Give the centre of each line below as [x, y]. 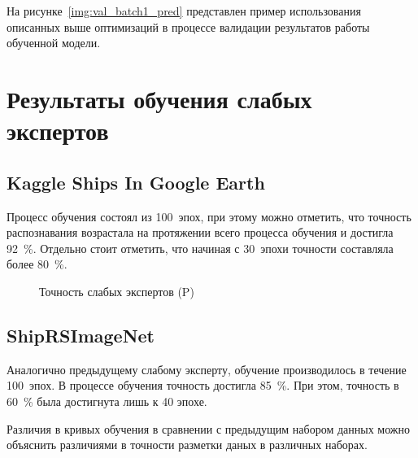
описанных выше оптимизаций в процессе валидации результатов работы [188, 26]
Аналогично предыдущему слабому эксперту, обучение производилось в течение [207, 369]
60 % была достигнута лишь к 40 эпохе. [107, 401]
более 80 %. [37, 264]
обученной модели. [54, 43]
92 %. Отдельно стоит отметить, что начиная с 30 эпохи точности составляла [200, 248]
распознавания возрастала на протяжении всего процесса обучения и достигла [200, 232]
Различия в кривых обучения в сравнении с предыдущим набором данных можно [208, 428]
